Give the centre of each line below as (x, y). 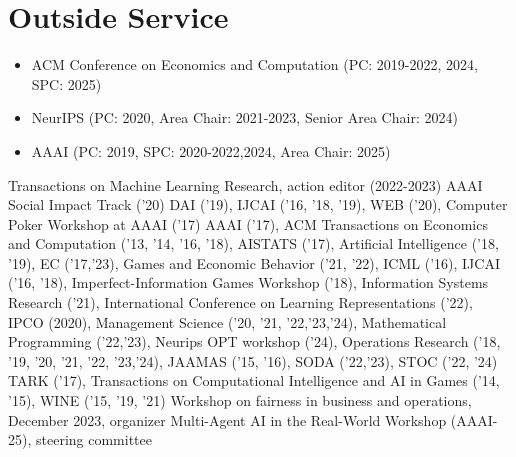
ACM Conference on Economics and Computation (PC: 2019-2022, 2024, (254, 64)
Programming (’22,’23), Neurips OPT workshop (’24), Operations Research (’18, (254, 341)
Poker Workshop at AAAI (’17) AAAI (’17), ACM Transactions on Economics (248, 223)
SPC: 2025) (66, 83)
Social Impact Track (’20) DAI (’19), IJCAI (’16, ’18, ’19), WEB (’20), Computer (258, 204)
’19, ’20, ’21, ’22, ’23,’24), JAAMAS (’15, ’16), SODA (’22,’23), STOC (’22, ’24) (253, 360)
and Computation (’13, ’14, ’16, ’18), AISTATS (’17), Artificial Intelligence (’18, (253, 243)
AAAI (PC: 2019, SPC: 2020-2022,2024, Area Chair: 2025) (211, 150)
